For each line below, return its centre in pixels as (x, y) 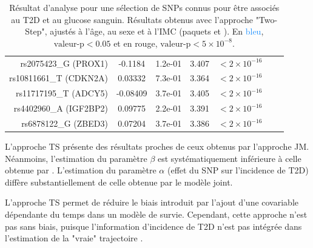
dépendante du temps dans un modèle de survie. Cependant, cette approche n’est (156, 214)
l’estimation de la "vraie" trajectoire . (74, 238)
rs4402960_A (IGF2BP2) (61, 108)
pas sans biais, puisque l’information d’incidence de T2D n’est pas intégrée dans (153, 226)
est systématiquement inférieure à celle (230, 158)
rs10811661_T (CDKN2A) (59, 78)
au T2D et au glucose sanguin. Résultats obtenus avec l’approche (132, 19)
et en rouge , (136, 43)
